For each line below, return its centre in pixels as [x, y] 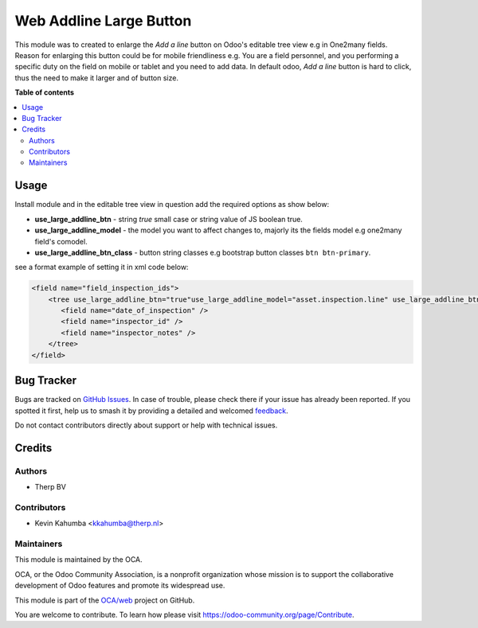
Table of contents [45, 92]
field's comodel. [61, 241]
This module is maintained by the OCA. [78, 560]
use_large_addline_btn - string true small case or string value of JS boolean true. [168, 219]
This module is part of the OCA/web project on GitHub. [105, 600]
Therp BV [51, 487]
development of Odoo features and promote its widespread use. [120, 586]
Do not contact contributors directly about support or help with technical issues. [146, 425]
